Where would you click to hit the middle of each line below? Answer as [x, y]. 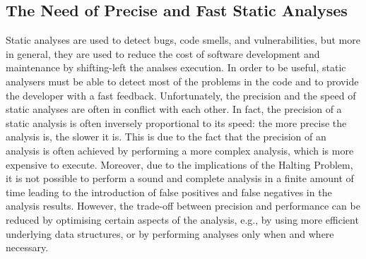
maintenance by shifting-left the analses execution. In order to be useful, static [176, 67]
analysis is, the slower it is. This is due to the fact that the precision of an [166, 137]
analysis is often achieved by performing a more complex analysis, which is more [180, 150]
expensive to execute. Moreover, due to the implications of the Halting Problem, [179, 164]
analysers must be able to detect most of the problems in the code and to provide [182, 81]
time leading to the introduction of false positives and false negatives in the [169, 192]
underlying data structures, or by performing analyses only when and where [170, 233]
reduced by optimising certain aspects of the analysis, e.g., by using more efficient [182, 219]
